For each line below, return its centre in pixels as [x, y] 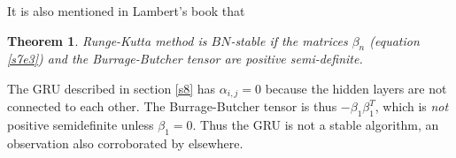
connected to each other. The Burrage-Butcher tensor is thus [172, 106]
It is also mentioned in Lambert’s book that [126, 11]
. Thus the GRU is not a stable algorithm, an [316, 125]
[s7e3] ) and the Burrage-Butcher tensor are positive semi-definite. [185, 59]
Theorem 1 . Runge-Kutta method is [107, 40]
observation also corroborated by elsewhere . [125, 143]
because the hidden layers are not [356, 88]
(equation [394, 40]
